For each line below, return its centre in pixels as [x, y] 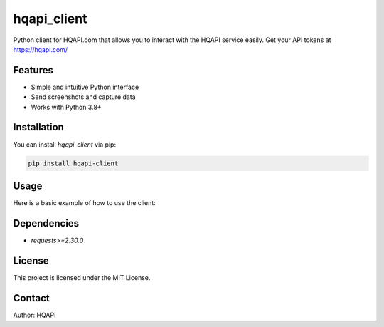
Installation [38, 127]
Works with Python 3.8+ [66, 107]
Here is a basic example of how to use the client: [84, 203]
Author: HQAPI [34, 315]
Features [33, 70]
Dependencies [46, 223]
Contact [31, 298]
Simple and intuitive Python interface [85, 87]
